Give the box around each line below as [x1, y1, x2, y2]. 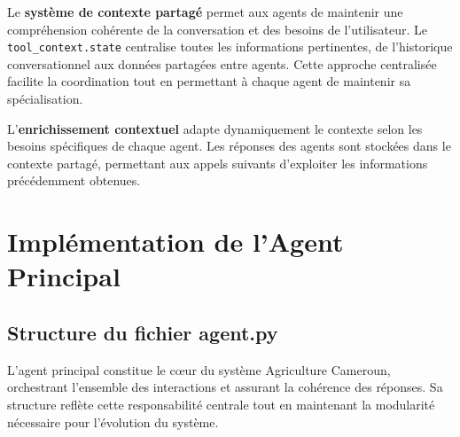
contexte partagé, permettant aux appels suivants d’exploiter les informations [7, 153, 428, 172]
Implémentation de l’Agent [7, 223, 344, 260]
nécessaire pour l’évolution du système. [7, 412, 219, 431]
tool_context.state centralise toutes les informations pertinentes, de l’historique [7, 37, 453, 56]
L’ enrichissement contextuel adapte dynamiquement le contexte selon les [7, 119, 423, 137]
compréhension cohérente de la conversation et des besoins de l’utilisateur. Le [7, 20, 428, 38]
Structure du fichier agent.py [7, 318, 278, 346]
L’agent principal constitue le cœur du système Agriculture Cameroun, [7, 360, 391, 378]
